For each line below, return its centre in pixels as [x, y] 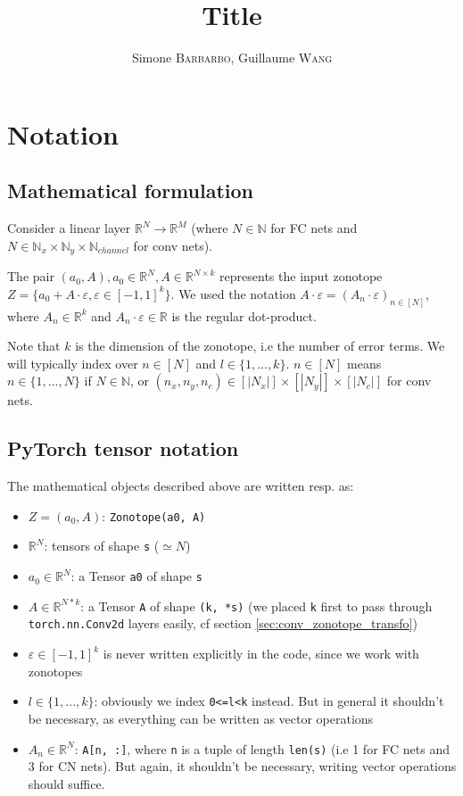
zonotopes [55, 671]
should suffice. [66, 783]
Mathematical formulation [130, 191]
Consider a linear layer [69, 228]
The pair [31, 276]
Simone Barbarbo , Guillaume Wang [232, 58]
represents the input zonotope [301, 276]
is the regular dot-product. [244, 315]
